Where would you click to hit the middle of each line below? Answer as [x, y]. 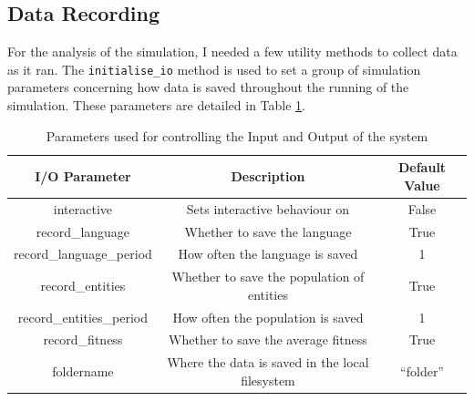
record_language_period [83, 254]
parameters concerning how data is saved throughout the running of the [208, 87]
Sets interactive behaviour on [268, 208]
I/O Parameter [83, 176]
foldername [83, 371]
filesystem [268, 380]
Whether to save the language [268, 231]
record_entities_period [82, 317]
